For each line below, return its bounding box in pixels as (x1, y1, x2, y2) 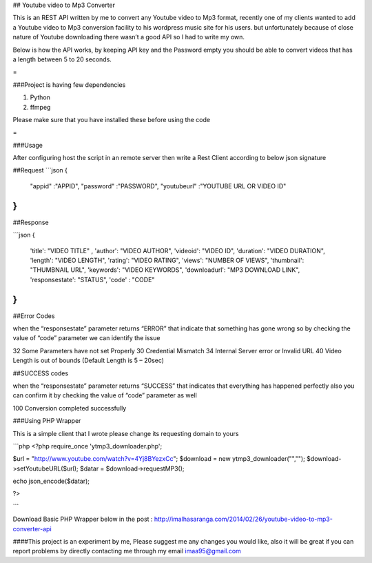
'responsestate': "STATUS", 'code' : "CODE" (30, 275, 155, 284)
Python (30, 93, 51, 101)
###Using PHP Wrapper (12, 417, 81, 425)
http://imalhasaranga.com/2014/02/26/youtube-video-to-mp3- (154, 515, 333, 524)
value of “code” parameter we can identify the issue (12, 334, 161, 342)
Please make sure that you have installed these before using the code (12, 115, 210, 124)
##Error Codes (12, 311, 55, 320)
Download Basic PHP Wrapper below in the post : (12, 515, 153, 524)
